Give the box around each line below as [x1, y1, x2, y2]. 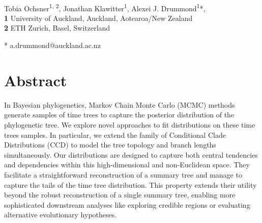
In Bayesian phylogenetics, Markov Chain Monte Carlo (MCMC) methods [4, 99, 235, 110]
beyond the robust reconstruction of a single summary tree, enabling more [4, 189, 236, 200]
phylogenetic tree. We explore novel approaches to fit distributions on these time [4, 119, 255, 130]
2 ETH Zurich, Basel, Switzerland [4, 22, 110, 33]
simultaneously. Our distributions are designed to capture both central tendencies [4, 149, 258, 160]
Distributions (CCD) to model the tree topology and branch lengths [4, 139, 216, 150]
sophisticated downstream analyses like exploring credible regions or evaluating [4, 199, 250, 210]
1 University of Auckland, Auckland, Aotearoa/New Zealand [4, 12, 193, 23]
